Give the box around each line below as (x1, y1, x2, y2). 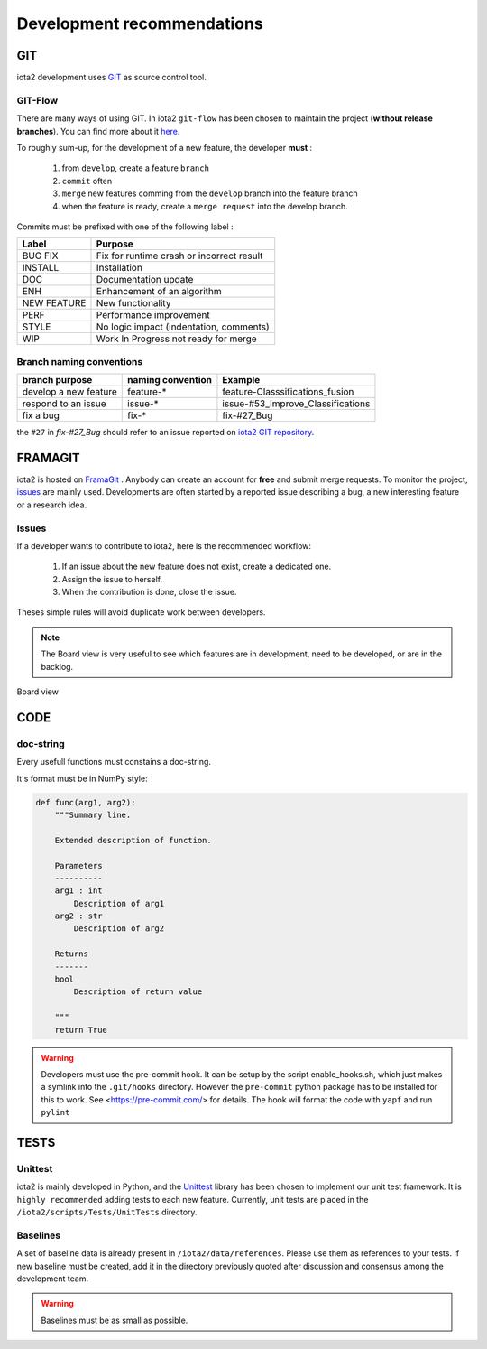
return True (54, 1025, 108, 1035)
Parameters (54, 861, 103, 870)
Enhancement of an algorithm (96, 285, 222, 298)
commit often (61, 175, 113, 186)
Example (222, 374, 261, 386)
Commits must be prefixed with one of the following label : (16, 221, 234, 232)
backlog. (41, 661, 74, 672)
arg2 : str (54, 911, 103, 921)
